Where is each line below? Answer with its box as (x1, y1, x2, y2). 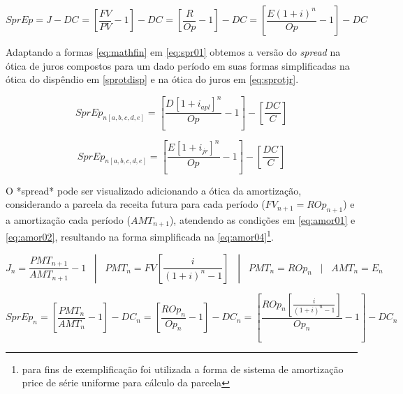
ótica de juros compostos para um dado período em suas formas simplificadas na (6, 58, 350, 73)
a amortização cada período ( (6, 212, 131, 227)
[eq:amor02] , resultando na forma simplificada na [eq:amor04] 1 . (6, 227, 274, 244)
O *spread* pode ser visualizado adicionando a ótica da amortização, (6, 183, 302, 197)
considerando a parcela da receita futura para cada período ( (6, 197, 265, 211)
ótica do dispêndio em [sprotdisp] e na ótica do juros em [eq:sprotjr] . (6, 72, 299, 86)
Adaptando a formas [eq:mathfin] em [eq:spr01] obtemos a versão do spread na (6, 45, 341, 59)
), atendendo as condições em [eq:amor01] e (169, 212, 356, 227)
